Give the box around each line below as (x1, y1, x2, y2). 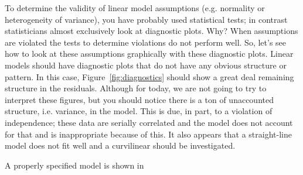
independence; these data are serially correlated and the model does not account (5, 116, 293, 128)
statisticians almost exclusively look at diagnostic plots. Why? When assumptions (5, 25, 298, 37)
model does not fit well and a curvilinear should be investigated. (5, 139, 236, 152)
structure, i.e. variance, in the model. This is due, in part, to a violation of (5, 105, 273, 117)
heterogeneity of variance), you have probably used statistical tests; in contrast (5, 13, 288, 25)
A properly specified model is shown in (5, 159, 144, 171)
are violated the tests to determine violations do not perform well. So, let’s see (5, 36, 287, 48)
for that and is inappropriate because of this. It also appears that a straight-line (5, 128, 292, 140)
